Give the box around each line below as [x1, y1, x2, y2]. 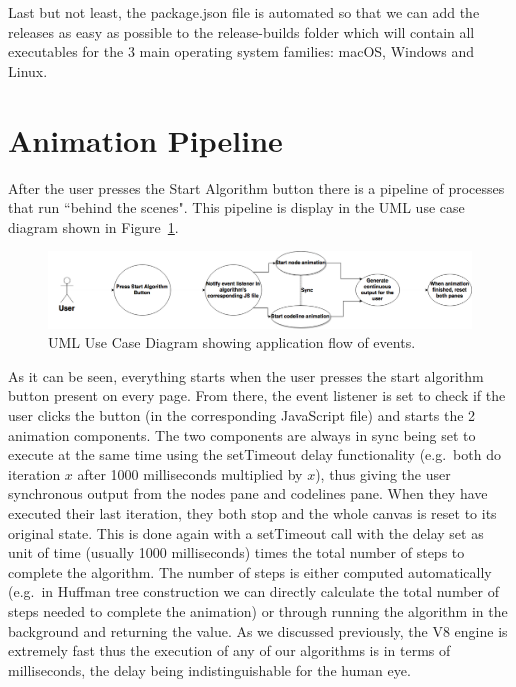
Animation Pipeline [8, 119, 283, 160]
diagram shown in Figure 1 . [8, 216, 179, 237]
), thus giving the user [315, 463, 451, 484]
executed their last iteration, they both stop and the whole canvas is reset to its [8, 503, 497, 524]
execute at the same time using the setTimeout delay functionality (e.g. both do [8, 444, 501, 465]
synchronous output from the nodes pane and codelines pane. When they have [8, 483, 488, 504]
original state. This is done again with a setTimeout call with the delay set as [8, 522, 484, 543]
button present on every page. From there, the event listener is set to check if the [8, 385, 506, 406]
